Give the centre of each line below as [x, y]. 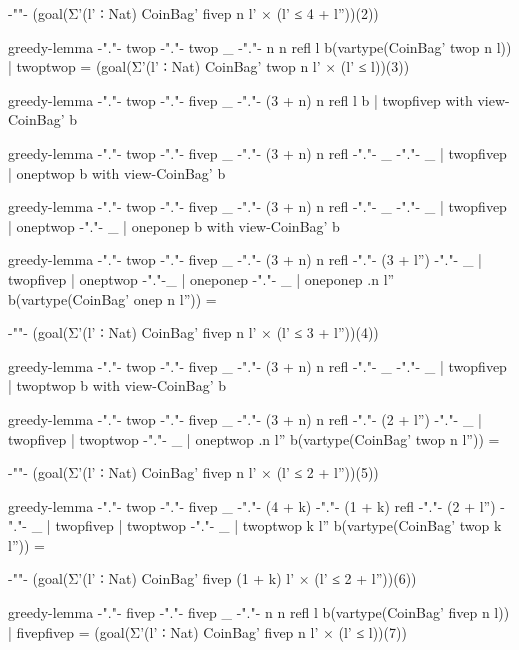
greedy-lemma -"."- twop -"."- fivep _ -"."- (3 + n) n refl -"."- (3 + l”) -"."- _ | [245, 259]
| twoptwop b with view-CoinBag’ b [117, 385]
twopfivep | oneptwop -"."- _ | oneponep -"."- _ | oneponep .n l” [201, 278]
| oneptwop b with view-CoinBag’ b [117, 172]
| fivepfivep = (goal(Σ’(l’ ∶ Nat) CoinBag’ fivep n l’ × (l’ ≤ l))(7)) [207, 631]
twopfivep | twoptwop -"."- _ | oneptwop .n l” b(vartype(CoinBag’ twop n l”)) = [254, 438]
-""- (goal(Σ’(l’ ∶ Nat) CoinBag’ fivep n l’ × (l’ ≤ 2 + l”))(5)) [193, 472]
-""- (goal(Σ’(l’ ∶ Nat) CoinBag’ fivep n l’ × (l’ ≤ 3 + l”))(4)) [193, 332]
